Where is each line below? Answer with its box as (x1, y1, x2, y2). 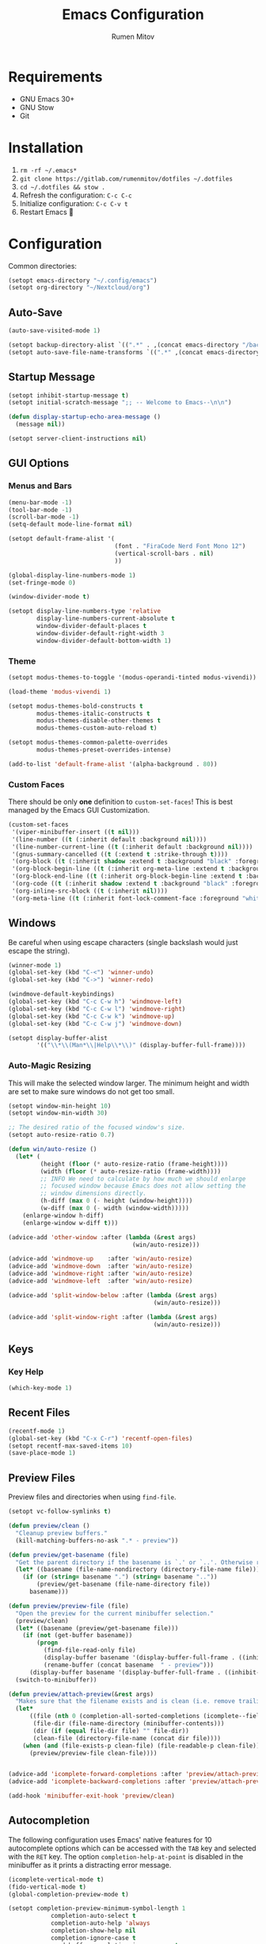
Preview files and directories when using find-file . (8, 1492, 177, 1502)
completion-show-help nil (50, 1927, 136, 1935)
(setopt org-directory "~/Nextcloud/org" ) (8, 284, 150, 292)
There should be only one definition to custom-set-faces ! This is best (8, 797, 234, 806)
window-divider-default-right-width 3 (36, 629, 165, 637)
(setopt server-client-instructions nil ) (8, 434, 147, 443)
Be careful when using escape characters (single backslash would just (8, 937, 239, 947)
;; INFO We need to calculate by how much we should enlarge (40, 1175, 246, 1183)
